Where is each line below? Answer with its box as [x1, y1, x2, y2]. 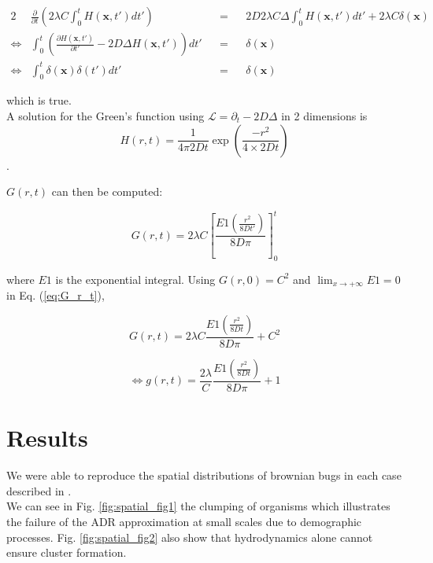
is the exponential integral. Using [55, 270, 216, 287]
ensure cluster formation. [6, 544, 127, 561]
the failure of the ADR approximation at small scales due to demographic [6, 513, 362, 529]
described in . [6, 482, 72, 499]
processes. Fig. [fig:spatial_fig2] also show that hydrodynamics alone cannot [6, 528, 373, 545]
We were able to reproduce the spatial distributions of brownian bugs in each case [6, 467, 402, 484]
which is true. [6, 92, 72, 109]
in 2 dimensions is [281, 107, 368, 123]
